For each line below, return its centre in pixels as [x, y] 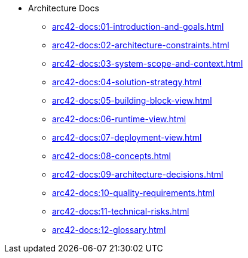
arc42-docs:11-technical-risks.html [121, 211]
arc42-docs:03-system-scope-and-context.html [148, 63]
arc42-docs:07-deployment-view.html [127, 137]
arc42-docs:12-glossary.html [109, 230]
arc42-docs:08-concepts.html [112, 156]
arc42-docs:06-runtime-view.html [119, 119]
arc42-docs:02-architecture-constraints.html [141, 45]
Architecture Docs [64, 8]
